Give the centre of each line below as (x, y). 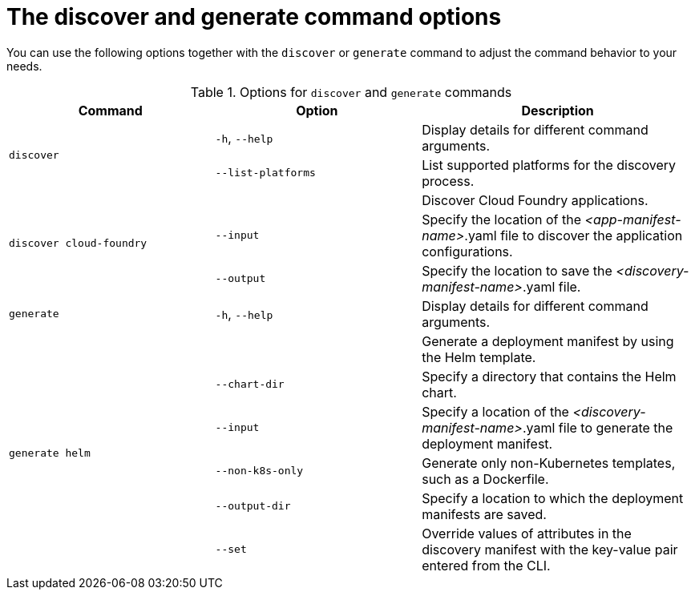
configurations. (467, 251)
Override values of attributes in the (527, 533)
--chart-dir (250, 385)
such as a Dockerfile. (485, 479)
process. (448, 181)
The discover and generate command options (254, 17)
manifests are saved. (484, 514)
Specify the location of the (501, 219)
